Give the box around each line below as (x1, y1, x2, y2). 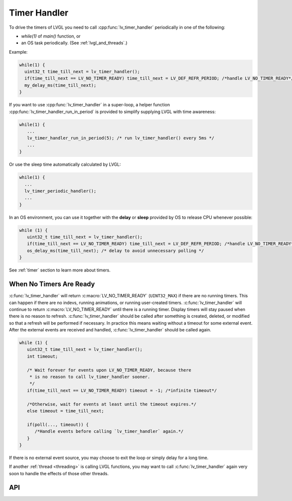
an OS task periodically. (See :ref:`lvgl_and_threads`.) (21, 40, 128, 46)
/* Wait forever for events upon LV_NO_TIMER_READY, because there (27, 367, 192, 373)
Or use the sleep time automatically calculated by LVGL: (9, 161, 121, 168)
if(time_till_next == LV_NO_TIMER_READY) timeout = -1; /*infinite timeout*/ (27, 387, 217, 393)
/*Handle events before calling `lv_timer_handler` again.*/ (35, 429, 184, 434)
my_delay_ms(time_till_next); (24, 82, 97, 88)
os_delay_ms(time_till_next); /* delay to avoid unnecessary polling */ (27, 248, 204, 253)
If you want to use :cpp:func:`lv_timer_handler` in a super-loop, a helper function (9, 102, 170, 108)
